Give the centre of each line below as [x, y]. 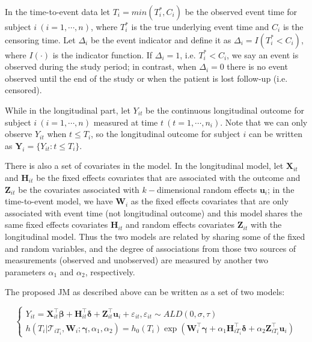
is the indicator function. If [102, 54]
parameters [25, 271]
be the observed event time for [241, 11]
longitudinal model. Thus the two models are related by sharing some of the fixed [155, 236]
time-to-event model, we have [59, 201]
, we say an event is [263, 54]
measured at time [126, 122]
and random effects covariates [180, 224]
